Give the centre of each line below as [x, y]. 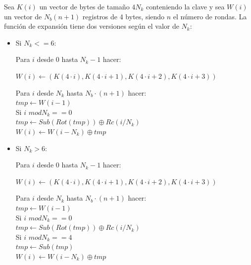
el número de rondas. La [210, 16]
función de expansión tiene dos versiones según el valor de [92, 26]
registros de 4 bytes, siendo [124, 16]
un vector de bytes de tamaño [84, 6]
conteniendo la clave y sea [185, 6]
